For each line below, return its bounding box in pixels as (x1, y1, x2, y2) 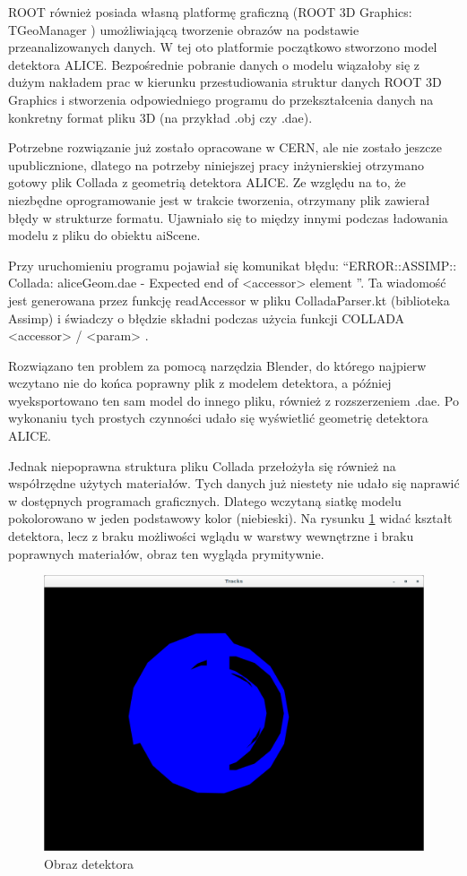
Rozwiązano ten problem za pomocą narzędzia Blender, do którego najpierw (8, 356, 427, 374)
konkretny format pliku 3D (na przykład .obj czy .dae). (8, 107, 313, 126)
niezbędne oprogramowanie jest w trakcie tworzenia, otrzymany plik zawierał (8, 190, 430, 209)
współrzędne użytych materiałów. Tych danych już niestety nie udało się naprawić (8, 474, 460, 493)
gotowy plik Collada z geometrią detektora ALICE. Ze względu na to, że (8, 173, 406, 192)
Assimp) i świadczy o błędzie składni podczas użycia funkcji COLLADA (8, 308, 405, 327)
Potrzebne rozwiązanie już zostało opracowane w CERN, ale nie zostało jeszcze (8, 138, 442, 157)
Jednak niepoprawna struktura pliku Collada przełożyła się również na (8, 456, 396, 475)
